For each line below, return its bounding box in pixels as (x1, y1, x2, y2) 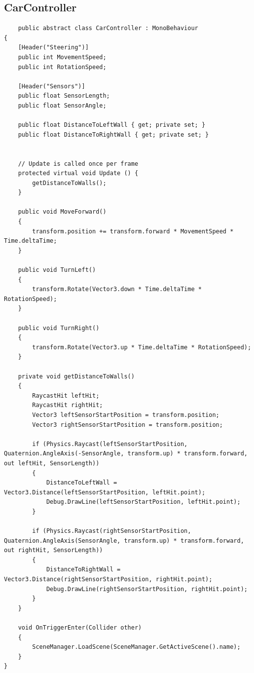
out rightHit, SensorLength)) (4, 547, 103, 554)
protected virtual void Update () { (18, 170, 139, 177)
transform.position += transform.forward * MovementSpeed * (32, 227, 234, 235)
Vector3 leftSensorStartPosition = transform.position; (32, 411, 219, 418)
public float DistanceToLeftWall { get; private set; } (18, 121, 206, 129)
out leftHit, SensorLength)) (4, 459, 100, 467)
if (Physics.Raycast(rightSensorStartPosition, (32, 527, 191, 535)
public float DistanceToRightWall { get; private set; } (18, 131, 209, 138)
